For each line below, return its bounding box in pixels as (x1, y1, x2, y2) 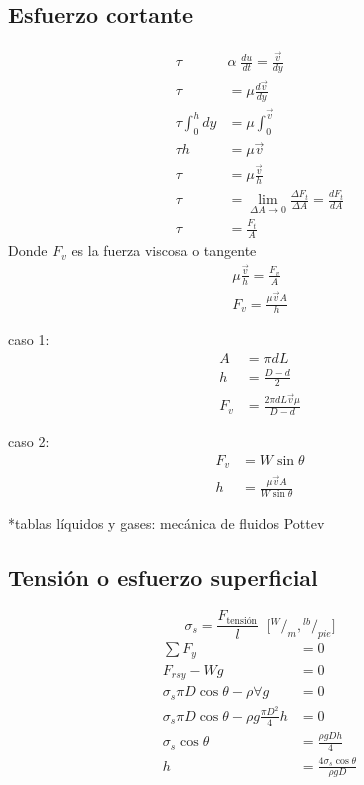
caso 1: (8, 329, 50, 350)
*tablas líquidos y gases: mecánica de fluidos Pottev (8, 513, 325, 534)
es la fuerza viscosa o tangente (71, 240, 257, 261)
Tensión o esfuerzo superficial (8, 562, 318, 593)
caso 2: (8, 431, 50, 452)
